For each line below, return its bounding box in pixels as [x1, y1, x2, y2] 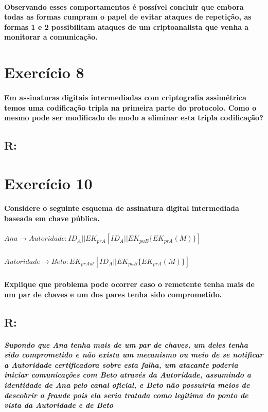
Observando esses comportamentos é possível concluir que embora [4, 1, 244, 12]
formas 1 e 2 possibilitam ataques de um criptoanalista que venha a [4, 21, 249, 32]
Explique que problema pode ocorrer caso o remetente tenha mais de [4, 279, 255, 289]
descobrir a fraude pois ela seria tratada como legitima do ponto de [4, 389, 248, 400]
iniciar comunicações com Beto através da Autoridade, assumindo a [4, 369, 252, 380]
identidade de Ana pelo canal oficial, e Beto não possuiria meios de [4, 379, 250, 390]
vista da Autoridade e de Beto [4, 400, 114, 410]
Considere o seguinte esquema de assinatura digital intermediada [4, 203, 239, 213]
